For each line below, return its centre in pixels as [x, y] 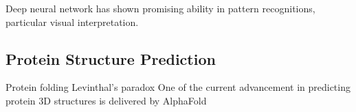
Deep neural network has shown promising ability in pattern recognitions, [160, 8]
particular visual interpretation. [72, 22]
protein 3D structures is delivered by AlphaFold [106, 100]
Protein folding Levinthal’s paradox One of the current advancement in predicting [178, 87]
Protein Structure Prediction [111, 58]
